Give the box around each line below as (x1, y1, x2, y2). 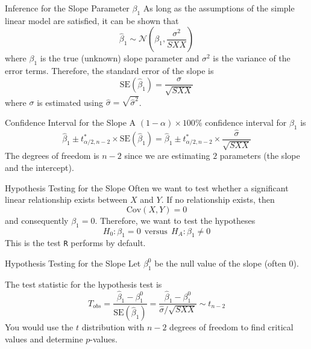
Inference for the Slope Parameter (5, 2, 130, 14)
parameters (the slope (219, 149, 300, 162)
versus (144, 227, 168, 236)
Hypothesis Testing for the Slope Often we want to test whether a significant (5, 181, 289, 194)
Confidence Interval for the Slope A (5, 116, 136, 128)
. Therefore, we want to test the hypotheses (95, 214, 256, 226)
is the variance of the (213, 52, 291, 64)
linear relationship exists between (5, 193, 128, 206)
